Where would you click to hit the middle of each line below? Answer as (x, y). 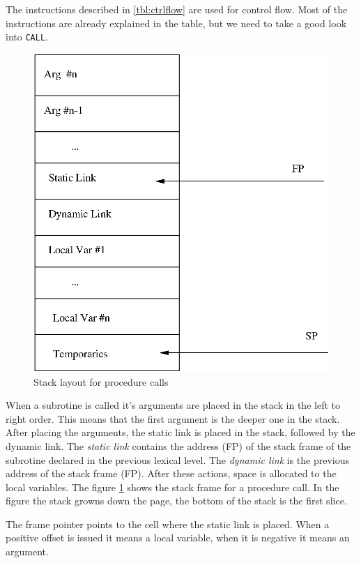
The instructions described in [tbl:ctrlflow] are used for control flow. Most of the (177, 9)
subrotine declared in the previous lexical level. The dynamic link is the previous (178, 459)
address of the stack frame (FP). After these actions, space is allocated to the (171, 473)
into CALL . (27, 37)
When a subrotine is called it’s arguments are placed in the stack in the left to (173, 405)
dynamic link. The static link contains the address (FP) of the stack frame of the (178, 445)
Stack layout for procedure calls (101, 381)
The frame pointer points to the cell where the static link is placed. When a (168, 524)
